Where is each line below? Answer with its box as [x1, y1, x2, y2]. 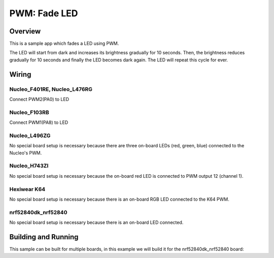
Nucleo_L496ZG [9, 132, 51, 139]
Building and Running [9, 233, 79, 241]
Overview [9, 27, 41, 36]
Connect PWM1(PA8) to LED [9, 119, 68, 125]
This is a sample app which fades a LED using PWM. [9, 41, 119, 47]
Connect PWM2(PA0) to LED [9, 96, 70, 102]
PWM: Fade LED [9, 8, 78, 19]
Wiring [9, 70, 31, 79]
